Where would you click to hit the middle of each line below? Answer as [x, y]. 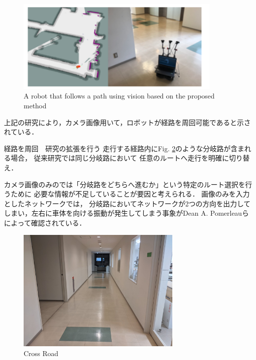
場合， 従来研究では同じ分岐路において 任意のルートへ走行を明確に [120, 158]
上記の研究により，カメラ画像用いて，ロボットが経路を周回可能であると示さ [128, 122]
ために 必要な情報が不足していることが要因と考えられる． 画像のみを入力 [130, 194]
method [35, 105]
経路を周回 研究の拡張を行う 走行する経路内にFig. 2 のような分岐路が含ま [124, 148]
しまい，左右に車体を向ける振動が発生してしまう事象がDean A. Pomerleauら [127, 213]
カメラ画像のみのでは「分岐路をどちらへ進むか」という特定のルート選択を [125, 184]
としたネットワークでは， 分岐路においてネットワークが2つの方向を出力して [127, 203]
